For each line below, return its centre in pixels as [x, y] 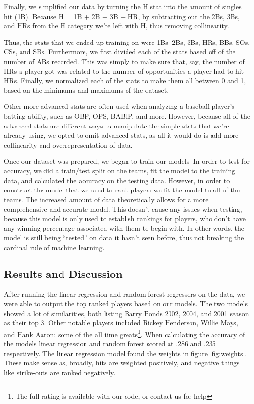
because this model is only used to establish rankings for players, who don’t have [125, 218]
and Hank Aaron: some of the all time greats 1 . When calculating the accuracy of [125, 333]
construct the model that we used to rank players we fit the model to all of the [122, 190]
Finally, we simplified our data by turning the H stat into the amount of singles [123, 6]
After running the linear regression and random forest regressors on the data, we [125, 294]
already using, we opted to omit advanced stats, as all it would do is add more [121, 135]
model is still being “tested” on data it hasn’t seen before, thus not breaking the [124, 238]
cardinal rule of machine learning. [54, 247]
